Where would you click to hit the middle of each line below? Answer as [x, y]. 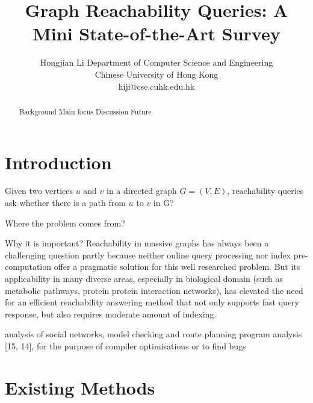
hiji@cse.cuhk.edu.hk [156, 86]
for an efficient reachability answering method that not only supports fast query [152, 302]
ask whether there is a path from [65, 203]
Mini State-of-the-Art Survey [156, 33]
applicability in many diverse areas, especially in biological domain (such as [144, 279]
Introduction [58, 162]
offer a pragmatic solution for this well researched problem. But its [177, 267]
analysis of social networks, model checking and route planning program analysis [153, 334]
